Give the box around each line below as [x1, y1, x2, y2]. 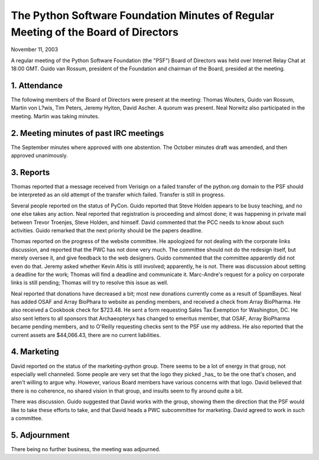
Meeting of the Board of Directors [11, 25, 179, 38]
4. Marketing [11, 346, 59, 357]
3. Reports [11, 167, 50, 177]
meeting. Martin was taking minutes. [11, 112, 100, 119]
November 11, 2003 [11, 46, 58, 53]
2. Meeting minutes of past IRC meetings [11, 128, 164, 138]
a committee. [11, 414, 43, 422]
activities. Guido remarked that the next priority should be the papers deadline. [11, 226, 203, 234]
